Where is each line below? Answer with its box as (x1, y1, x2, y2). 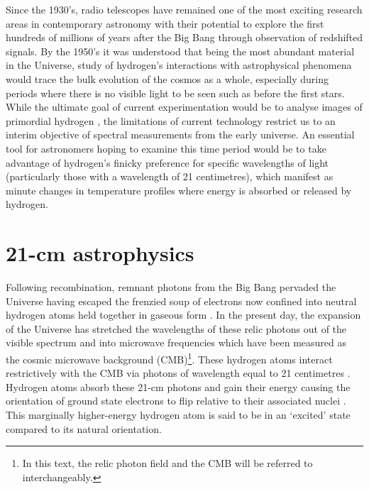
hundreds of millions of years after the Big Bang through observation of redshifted (6, 30, 363, 45)
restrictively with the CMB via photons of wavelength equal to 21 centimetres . (6, 366, 351, 380)
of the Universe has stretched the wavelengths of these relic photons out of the (6, 321, 347, 336)
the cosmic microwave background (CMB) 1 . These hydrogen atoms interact (6, 350, 333, 366)
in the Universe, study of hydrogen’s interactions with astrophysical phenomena (6, 57, 352, 72)
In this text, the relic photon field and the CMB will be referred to (22, 456, 313, 471)
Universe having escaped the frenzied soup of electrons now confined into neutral (6, 293, 357, 308)
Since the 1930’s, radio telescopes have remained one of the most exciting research (6, 2, 363, 16)
